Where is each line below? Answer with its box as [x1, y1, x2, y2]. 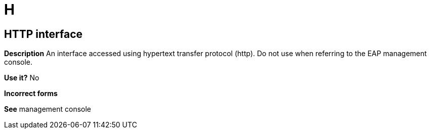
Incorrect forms [4, 89, 58, 98]
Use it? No [4, 73, 39, 82]
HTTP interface [4, 27, 83, 40]
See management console [4, 105, 92, 114]
